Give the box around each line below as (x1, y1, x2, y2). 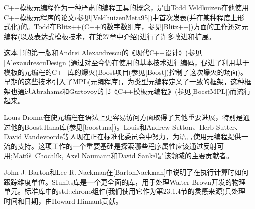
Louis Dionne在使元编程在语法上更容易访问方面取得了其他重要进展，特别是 (4, 112, 243, 122)
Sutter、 (216, 121, 242, 132)
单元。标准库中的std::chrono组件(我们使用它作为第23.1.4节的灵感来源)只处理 (4, 186, 246, 196)
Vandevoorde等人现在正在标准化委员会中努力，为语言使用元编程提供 (24, 131, 242, 141)
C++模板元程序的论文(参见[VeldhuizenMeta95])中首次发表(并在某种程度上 (4, 12, 238, 22)
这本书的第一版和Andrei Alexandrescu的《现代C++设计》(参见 (4, 47, 202, 58)
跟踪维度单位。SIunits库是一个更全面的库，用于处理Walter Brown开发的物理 (4, 176, 246, 186)
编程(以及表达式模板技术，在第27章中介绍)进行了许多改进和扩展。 (4, 31, 215, 41)
